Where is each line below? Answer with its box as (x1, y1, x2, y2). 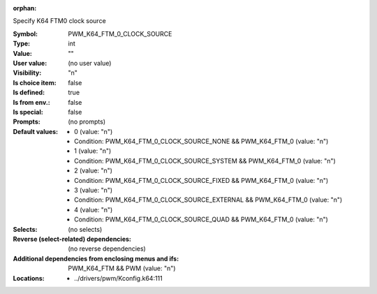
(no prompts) (68, 117, 106, 126)
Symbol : (13, 29, 38, 38)
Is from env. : (13, 98, 50, 106)
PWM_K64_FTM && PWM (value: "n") (68, 264, 176, 272)
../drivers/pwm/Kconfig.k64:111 (74, 274, 163, 282)
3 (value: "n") (74, 186, 113, 195)
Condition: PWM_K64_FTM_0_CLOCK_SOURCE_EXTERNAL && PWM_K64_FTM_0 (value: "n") (74, 196, 343, 204)
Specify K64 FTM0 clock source (13, 17, 106, 25)
